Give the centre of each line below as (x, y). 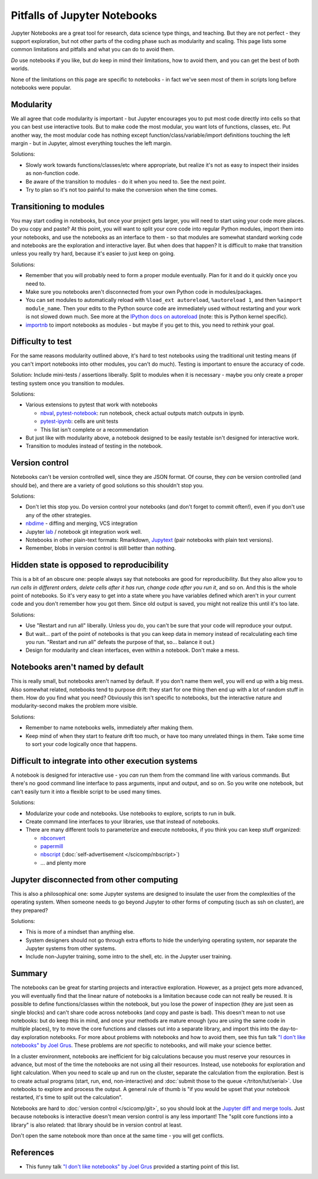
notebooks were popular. (41, 87)
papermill (52, 846)
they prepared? (29, 910)
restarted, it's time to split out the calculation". (67, 1098)
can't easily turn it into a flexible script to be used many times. (86, 792)
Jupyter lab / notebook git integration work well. (84, 531)
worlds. (20, 68)
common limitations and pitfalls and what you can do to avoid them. (93, 50)
